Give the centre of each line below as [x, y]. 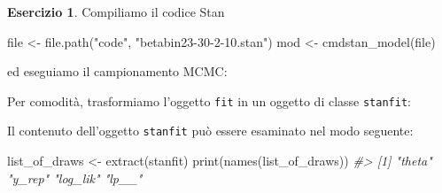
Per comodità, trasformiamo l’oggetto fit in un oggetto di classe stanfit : [209, 100]
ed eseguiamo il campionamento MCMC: [117, 71]
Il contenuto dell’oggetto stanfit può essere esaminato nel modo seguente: [210, 131]
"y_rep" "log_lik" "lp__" [75, 178]
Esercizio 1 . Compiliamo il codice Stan [116, 12]
